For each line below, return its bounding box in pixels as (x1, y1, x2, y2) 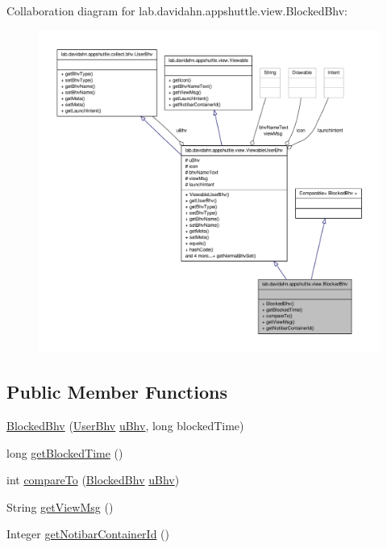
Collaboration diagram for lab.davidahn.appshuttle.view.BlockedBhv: (6, 2, 348, 19)
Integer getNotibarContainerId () (6, 525, 169, 542)
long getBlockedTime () (6, 444, 123, 461)
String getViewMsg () (6, 498, 114, 515)
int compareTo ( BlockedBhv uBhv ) (6, 471, 180, 488)
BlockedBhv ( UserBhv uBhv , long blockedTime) (6, 416, 244, 433)
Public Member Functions (6, 379, 227, 404)
